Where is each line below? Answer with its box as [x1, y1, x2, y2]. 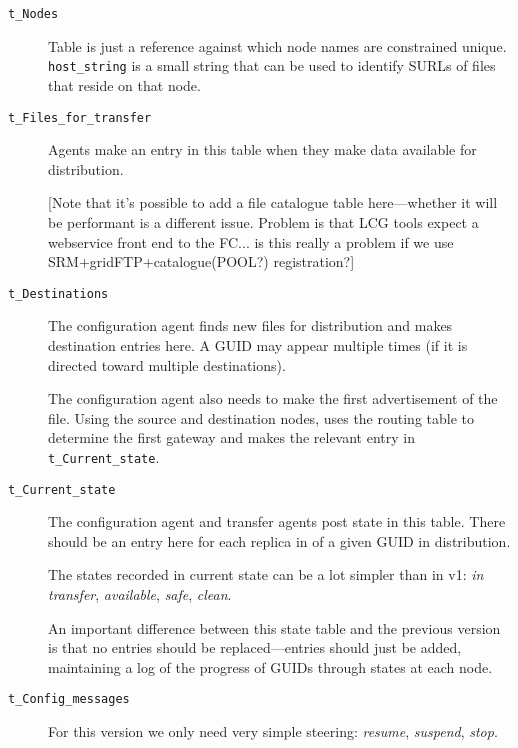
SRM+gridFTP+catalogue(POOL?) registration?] [48, 251, 355, 272]
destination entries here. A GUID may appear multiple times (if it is [48, 334, 468, 355]
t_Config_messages [8, 692, 130, 707]
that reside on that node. [48, 74, 201, 95]
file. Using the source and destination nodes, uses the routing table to [48, 407, 474, 428]
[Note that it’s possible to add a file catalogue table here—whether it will [48, 192, 498, 213]
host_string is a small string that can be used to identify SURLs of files [48, 55, 496, 76]
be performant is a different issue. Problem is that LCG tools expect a [48, 211, 479, 232]
